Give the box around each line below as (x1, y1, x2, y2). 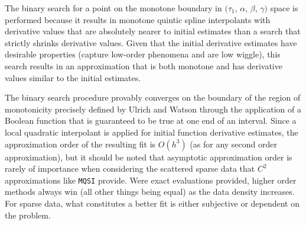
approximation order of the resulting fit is (5, 137, 156, 150)
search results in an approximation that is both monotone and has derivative (5, 59, 282, 72)
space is (270, 2, 298, 14)
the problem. (5, 208, 51, 221)
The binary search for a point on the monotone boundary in (5, 2, 222, 14)
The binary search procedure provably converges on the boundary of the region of (5, 91, 301, 104)
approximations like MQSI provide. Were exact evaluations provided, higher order (5, 173, 297, 186)
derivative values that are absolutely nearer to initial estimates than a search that (5, 25, 301, 37)
